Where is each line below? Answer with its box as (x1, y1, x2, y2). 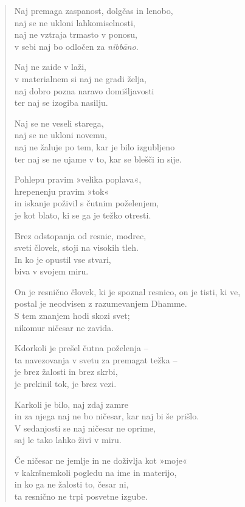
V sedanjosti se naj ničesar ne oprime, (14, 421, 156, 434)
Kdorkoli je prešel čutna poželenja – (14, 341, 148, 354)
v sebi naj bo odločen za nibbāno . (14, 40, 139, 52)
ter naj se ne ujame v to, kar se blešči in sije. (14, 152, 182, 165)
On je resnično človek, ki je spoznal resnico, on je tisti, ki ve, (14, 285, 241, 298)
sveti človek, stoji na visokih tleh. (14, 241, 139, 254)
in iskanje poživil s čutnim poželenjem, (14, 197, 159, 209)
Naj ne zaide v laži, (14, 60, 87, 73)
